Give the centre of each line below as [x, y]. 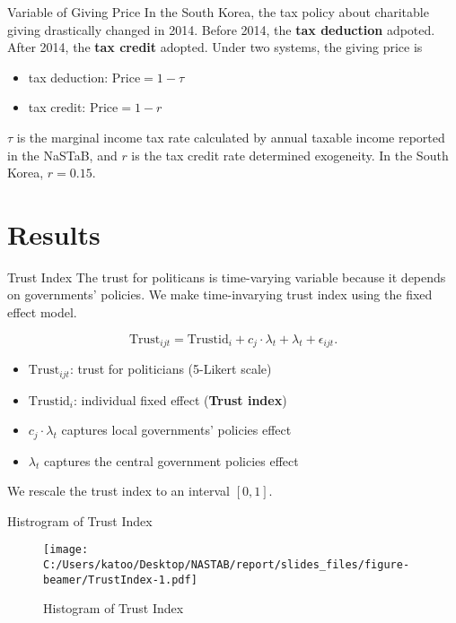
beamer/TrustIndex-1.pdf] [120, 580]
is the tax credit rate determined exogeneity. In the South [290, 155]
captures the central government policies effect [171, 460]
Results [54, 234]
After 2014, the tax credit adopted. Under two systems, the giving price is [215, 47]
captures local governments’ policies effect [176, 430]
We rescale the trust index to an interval [118, 491]
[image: [66, 550]
